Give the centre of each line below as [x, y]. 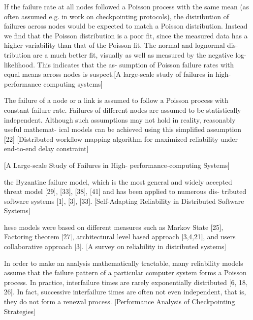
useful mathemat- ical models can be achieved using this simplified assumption [123, 129]
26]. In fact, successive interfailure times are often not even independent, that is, [125, 292]
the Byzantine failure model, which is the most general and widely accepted [118, 181]
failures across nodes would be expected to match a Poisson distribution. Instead [126, 26]
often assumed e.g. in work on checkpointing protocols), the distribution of [117, 16]
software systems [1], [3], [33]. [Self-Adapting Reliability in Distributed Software [124, 201]
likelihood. [20, 64]
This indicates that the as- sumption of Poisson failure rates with [136, 64]
